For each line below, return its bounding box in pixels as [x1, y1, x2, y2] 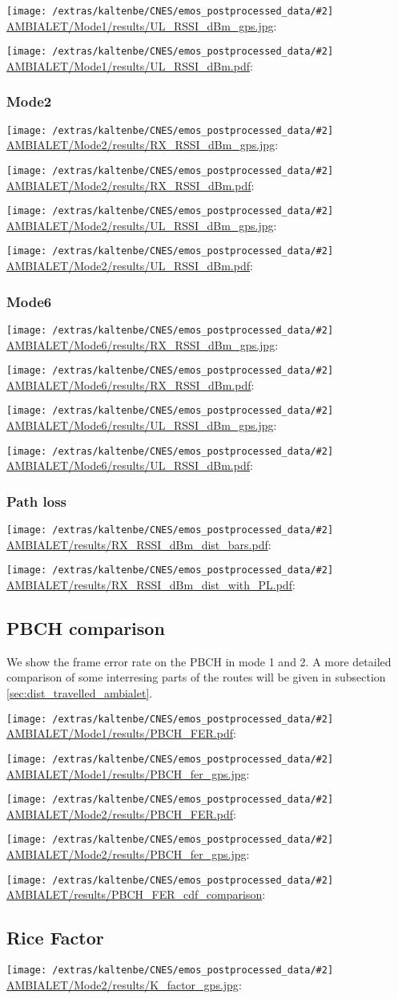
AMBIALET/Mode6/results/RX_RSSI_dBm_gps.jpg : [6, 336, 279, 353]
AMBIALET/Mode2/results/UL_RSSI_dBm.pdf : [6, 257, 253, 274]
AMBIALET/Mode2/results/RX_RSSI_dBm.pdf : [6, 176, 255, 193]
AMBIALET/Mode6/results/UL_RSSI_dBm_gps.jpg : [6, 417, 277, 434]
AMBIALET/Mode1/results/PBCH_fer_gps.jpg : [6, 765, 250, 782]
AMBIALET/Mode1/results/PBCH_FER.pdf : [6, 725, 236, 742]
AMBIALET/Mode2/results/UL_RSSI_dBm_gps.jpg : [6, 216, 277, 233]
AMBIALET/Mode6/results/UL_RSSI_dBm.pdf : [6, 457, 253, 474]
